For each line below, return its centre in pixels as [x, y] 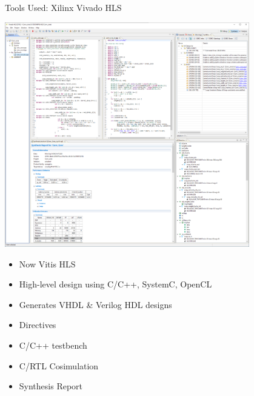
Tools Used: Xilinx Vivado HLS [63, 7]
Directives [38, 325]
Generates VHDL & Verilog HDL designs [95, 304]
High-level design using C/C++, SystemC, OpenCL [115, 284]
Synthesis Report [51, 386]
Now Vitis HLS [47, 263]
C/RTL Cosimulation [59, 365]
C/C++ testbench [53, 345]
